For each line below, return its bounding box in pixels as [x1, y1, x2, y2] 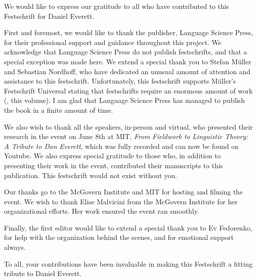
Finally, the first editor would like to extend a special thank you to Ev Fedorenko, [4, 222, 252, 233]
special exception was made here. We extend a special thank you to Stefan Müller [4, 56, 252, 66]
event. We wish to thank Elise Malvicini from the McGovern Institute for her [4, 196, 238, 206]
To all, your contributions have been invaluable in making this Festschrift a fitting [4, 258, 253, 269]
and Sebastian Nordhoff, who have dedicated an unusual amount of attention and [4, 66, 251, 76]
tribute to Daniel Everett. [4, 268, 82, 279]
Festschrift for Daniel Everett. [4, 10, 94, 21]
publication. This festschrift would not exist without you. [4, 170, 177, 180]
